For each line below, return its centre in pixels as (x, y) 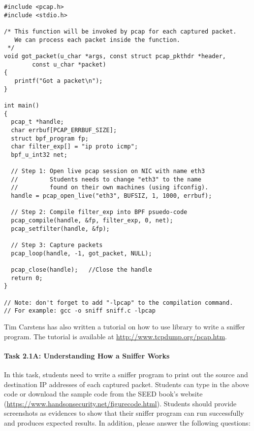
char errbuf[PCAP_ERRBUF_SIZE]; (64, 130)
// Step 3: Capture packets (57, 245)
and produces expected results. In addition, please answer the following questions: (127, 422)
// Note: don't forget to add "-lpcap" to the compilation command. (119, 303)
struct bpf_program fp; (50, 138)
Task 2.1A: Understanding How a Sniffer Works (87, 355)
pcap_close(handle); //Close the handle (81, 270)
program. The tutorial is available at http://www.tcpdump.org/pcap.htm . (115, 336)
